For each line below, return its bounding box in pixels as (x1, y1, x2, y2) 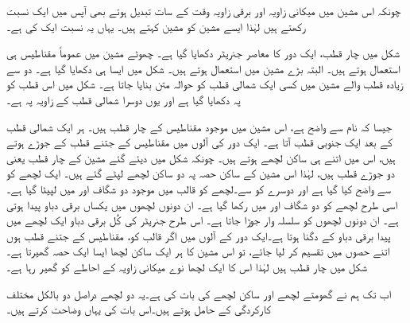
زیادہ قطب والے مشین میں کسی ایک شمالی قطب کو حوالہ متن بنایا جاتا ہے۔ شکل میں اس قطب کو (6, 76, 404, 92)
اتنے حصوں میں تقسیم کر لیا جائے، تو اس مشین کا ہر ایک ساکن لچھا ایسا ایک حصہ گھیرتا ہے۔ (6, 243, 390, 259)
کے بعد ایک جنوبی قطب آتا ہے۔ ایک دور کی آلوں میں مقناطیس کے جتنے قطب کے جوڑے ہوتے (6, 134, 393, 150)
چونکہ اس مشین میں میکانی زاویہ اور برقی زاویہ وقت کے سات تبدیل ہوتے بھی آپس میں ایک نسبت (6, 2, 401, 18)
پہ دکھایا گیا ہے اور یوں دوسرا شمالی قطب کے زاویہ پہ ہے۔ (6, 91, 241, 107)
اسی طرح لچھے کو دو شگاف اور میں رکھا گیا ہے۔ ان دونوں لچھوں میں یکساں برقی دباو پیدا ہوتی (6, 196, 398, 212)
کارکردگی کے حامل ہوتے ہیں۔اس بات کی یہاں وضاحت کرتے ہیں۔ (6, 301, 271, 317)
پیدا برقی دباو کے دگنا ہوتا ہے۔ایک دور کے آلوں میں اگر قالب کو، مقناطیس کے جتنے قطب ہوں (6, 227, 391, 243)
